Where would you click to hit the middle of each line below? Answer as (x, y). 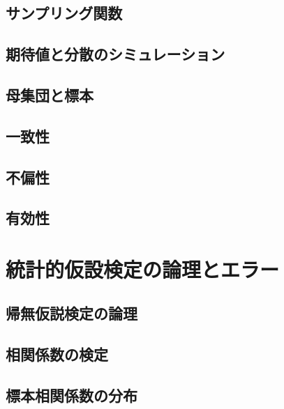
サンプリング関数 (64, 13)
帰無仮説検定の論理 (72, 313)
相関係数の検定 (57, 354)
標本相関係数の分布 (72, 395)
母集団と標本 (50, 94)
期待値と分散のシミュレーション (115, 54)
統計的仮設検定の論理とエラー (143, 269)
